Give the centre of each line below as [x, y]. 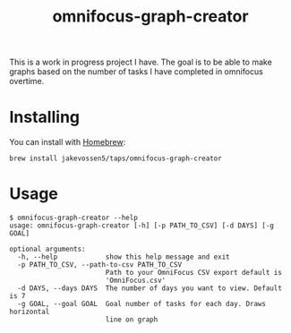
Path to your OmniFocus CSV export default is [193, 273]
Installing [45, 117]
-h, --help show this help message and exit [124, 257]
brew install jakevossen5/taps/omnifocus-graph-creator [116, 158]
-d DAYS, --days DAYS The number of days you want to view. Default [150, 288]
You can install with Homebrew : [68, 142]
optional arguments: [48, 249]
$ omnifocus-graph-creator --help [74, 218]
